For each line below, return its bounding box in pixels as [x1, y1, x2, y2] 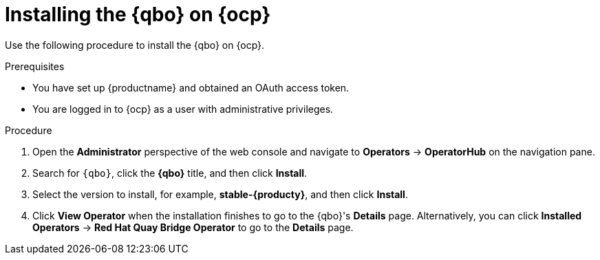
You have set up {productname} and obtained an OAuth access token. [32, 81, 350, 94]
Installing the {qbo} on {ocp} [5, 3, 271, 26]
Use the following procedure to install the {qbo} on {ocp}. [5, 39, 265, 51]
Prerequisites [5, 60, 65, 72]
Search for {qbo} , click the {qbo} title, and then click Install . [32, 166, 308, 179]
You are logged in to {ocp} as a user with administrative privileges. [32, 102, 334, 115]
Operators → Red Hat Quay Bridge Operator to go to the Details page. [32, 221, 354, 233]
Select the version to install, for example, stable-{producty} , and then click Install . [32, 188, 408, 200]
